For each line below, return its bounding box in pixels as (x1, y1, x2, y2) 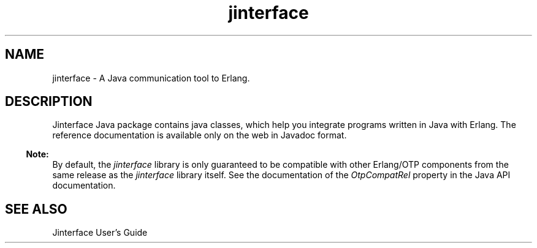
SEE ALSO (5, 201, 67, 217)
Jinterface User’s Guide (52, 227, 148, 238)
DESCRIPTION (5, 94, 93, 110)
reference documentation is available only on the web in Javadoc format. (52, 130, 347, 141)
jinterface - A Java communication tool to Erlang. (52, 72, 250, 83)
